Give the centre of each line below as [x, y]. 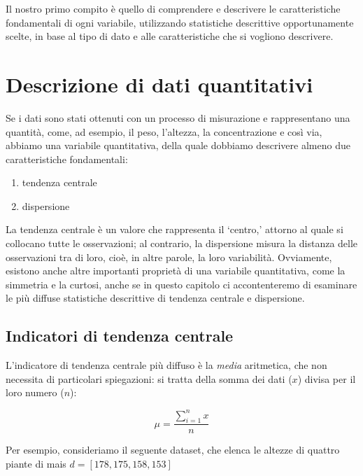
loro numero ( [35, 392]
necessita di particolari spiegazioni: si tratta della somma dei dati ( [149, 378]
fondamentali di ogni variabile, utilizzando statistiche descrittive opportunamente [180, 22]
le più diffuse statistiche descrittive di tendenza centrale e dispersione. [155, 298]
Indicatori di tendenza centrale [120, 336]
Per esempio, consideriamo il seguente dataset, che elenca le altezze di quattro [173, 450]
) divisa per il [327, 378]
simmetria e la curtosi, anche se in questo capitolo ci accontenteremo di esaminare [181, 284]
